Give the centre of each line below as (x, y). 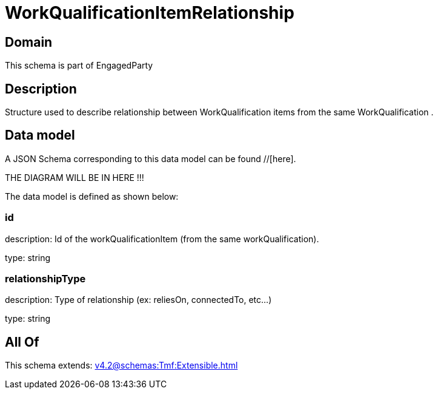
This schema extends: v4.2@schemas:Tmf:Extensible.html (121, 365)
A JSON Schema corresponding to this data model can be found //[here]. (151, 158)
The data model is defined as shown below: (92, 196)
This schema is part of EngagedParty (79, 66)
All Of (22, 342)
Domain (29, 42)
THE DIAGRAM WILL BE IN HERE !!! (75, 177)
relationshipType (45, 278)
